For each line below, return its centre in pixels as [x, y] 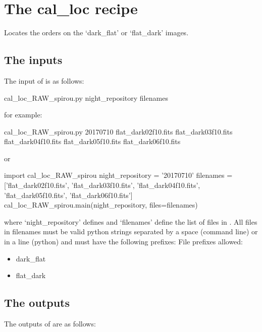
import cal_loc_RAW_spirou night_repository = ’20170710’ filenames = [118, 175]
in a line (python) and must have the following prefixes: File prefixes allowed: [124, 242]
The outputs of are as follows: [50, 324]
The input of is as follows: [44, 80]
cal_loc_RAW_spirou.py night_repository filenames [86, 97]
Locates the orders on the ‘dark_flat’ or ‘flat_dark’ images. [96, 32]
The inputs [33, 60]
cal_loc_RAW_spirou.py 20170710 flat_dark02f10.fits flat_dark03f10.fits [118, 131]
